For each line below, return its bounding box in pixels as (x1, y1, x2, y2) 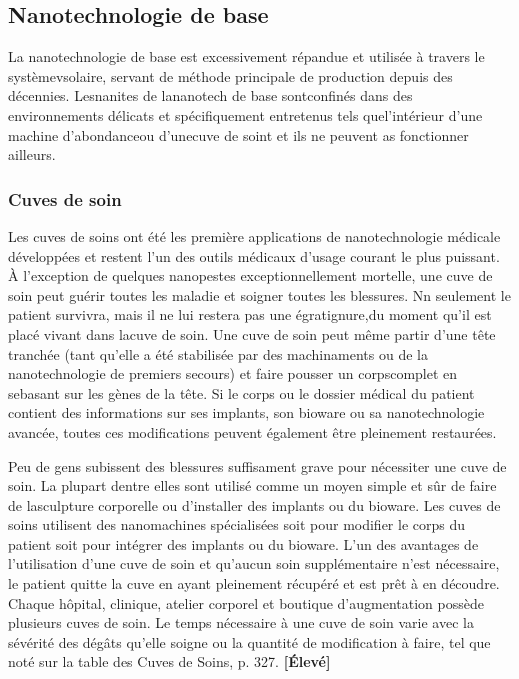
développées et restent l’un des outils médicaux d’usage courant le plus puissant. (8, 245, 500, 266)
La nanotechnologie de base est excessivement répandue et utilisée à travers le (8, 46, 485, 67)
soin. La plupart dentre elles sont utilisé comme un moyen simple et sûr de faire (8, 475, 497, 496)
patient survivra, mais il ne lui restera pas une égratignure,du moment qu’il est (8, 304, 492, 325)
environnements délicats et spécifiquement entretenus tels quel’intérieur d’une (8, 104, 483, 125)
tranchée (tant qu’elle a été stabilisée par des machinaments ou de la (8, 343, 428, 364)
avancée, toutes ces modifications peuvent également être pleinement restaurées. (8, 421, 497, 442)
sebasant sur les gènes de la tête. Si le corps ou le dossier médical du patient (8, 382, 475, 403)
